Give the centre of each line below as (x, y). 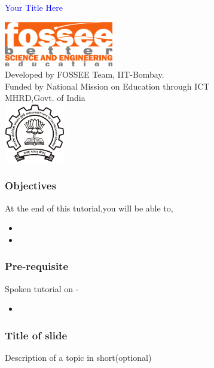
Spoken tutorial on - (42, 288)
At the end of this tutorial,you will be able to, (89, 208)
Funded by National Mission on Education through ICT (107, 86)
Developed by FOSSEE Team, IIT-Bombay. (85, 74)
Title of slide (36, 335)
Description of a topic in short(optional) (78, 358)
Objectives (30, 185)
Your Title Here (34, 7)
